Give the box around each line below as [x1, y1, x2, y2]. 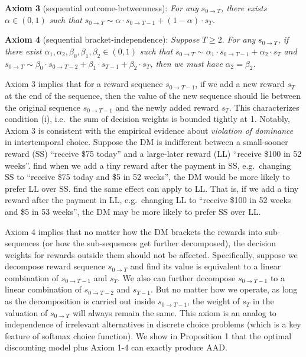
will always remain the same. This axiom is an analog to [72, 306, 276, 319]
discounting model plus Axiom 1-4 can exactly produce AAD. [5, 341, 227, 353]
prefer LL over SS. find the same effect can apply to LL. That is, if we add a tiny [5, 182, 299, 194]
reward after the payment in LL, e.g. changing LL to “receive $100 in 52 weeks [5, 194, 291, 206]
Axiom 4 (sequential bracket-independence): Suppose [5, 33, 200, 46]
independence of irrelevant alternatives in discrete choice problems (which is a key [5, 318, 301, 330]
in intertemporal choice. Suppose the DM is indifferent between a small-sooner [5, 136, 288, 148]
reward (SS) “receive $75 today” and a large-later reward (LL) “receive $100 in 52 [5, 147, 302, 159]
